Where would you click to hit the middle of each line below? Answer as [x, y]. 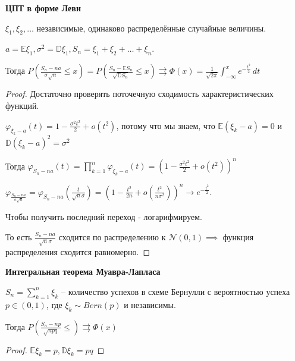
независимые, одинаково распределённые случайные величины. [151, 28]
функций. [22, 105]
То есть [19, 236]
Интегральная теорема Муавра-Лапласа [83, 271]
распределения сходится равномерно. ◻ [78, 251]
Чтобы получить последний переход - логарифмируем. [104, 217]
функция [238, 236]
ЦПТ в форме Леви [43, 8]
